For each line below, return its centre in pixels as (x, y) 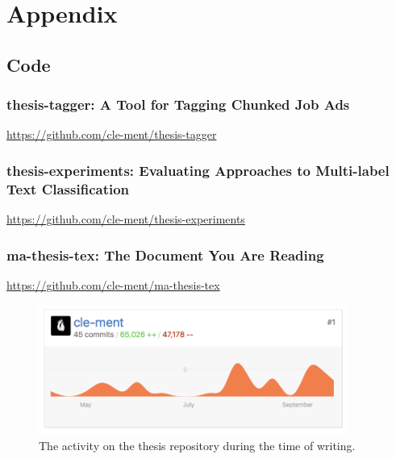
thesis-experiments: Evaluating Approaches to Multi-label (198, 170)
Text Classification (68, 188)
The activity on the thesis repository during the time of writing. (197, 446)
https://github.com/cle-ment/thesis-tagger (112, 134)
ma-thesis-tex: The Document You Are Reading (165, 255)
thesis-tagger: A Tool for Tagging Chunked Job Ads (178, 104)
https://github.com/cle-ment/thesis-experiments (126, 219)
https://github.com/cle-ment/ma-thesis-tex (113, 284)
